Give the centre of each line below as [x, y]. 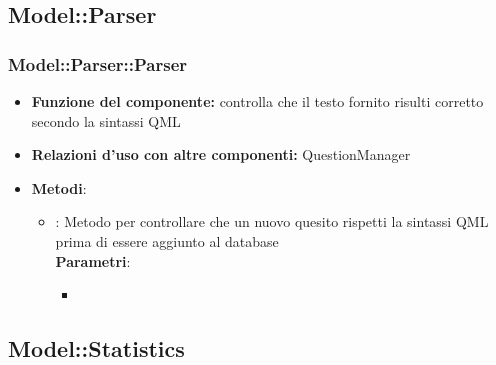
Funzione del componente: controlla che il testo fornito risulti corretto [257, 101]
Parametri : [93, 260]
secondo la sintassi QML [106, 120]
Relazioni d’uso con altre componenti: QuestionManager [221, 154]
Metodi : [59, 187]
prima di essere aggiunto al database [167, 240]
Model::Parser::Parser [98, 63]
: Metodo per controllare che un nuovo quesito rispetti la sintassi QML [272, 221]
